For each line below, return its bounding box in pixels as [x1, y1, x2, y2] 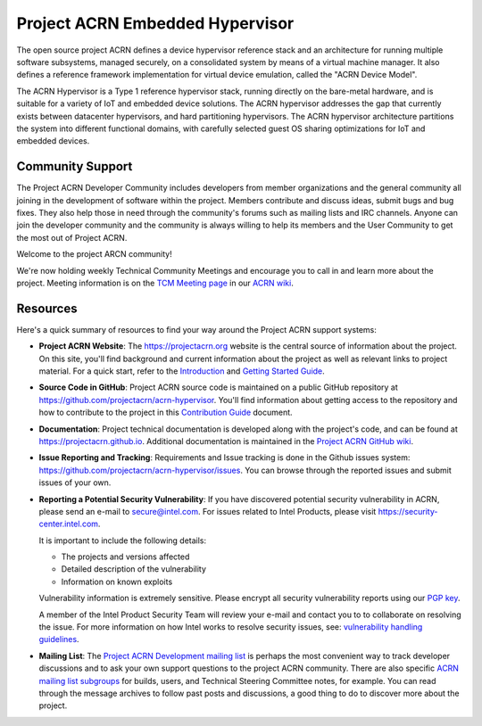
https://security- [378, 506, 438, 516]
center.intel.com [38, 518, 98, 530]
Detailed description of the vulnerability [61, 564, 207, 574]
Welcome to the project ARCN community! [16, 249, 173, 260]
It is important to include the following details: [38, 535, 207, 546]
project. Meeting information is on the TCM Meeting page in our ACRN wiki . [16, 277, 294, 288]
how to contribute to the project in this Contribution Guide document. [38, 407, 294, 418]
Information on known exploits [61, 576, 173, 587]
